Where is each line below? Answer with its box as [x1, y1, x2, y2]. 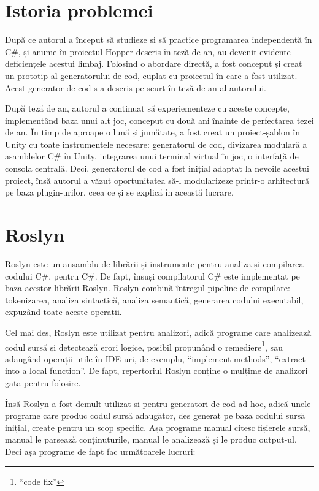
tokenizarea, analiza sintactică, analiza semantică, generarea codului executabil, [5, 293, 304, 306]
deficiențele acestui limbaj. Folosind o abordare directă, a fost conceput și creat [5, 57, 302, 70]
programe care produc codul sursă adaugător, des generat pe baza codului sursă [5, 409, 306, 422]
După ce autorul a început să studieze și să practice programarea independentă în [5, 33, 312, 46]
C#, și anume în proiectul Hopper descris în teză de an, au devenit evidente [5, 45, 291, 58]
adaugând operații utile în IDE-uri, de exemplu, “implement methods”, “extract [5, 352, 306, 365]
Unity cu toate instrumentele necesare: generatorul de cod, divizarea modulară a [5, 137, 307, 150]
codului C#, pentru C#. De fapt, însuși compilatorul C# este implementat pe [5, 269, 300, 282]
